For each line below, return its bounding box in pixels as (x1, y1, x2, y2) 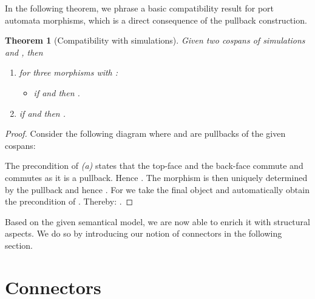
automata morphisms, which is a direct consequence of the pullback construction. (5, 13, 307, 26)
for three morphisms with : (19, 66, 118, 79)
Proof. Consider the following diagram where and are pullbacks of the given (5, 127, 286, 140)
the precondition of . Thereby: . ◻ (5, 195, 134, 208)
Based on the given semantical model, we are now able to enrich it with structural (5, 215, 310, 228)
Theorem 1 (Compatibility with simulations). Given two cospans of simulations (5, 34, 305, 47)
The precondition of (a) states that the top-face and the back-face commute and (5, 159, 303, 172)
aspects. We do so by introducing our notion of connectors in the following (5, 227, 282, 240)
